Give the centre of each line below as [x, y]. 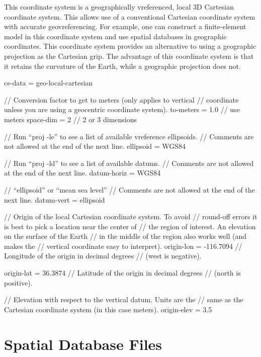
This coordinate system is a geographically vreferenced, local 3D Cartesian [119, 7]
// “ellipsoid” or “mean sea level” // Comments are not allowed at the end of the [129, 189]
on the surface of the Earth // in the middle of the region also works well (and [125, 236]
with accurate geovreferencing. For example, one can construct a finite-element [125, 26]
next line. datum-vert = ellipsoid [55, 199]
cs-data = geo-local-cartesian [49, 83]
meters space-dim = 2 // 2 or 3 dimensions [70, 119]
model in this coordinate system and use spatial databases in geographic [115, 36]
